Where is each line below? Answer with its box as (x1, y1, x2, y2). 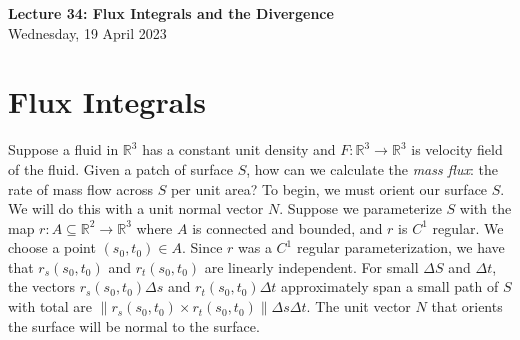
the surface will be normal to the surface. (8, 315, 260, 336)
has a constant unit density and (142, 139, 336, 160)
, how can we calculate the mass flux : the (246, 158, 498, 179)
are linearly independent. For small (204, 256, 419, 277)
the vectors (8, 276, 75, 297)
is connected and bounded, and (192, 217, 383, 238)
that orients (431, 296, 503, 317)
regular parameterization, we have (296, 237, 505, 258)
